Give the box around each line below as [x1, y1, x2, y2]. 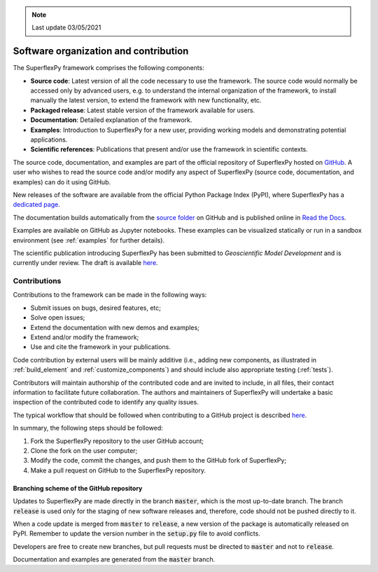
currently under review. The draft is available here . [13, 259, 158, 267]
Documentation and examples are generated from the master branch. [13, 555, 216, 564]
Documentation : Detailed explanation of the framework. [30, 116, 192, 124]
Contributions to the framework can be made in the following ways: [13, 291, 207, 299]
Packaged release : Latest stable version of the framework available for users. [30, 106, 255, 114]
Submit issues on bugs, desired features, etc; [30, 304, 161, 312]
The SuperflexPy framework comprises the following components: [13, 64, 204, 72]
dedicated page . [13, 200, 61, 209]
